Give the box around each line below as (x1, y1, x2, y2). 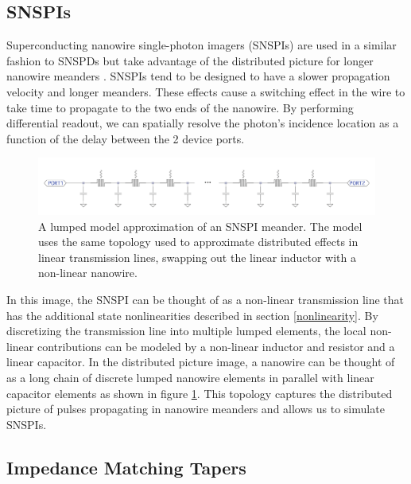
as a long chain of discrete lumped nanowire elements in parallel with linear (6, 369, 374, 385)
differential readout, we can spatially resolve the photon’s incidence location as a (6, 115, 399, 131)
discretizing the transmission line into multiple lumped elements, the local (6, 322, 366, 339)
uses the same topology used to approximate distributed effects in (38, 233, 359, 250)
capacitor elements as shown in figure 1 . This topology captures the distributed (6, 384, 393, 401)
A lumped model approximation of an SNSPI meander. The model (38, 217, 363, 234)
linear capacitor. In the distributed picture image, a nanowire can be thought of (6, 353, 395, 370)
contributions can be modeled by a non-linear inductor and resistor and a (37, 338, 395, 354)
